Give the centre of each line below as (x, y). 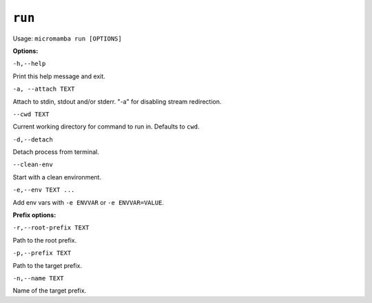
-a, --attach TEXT (44, 89)
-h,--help (29, 64)
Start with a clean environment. (57, 177)
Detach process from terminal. (56, 152)
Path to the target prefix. (48, 265)
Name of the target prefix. (50, 291)
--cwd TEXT (31, 114)
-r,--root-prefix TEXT (51, 228)
